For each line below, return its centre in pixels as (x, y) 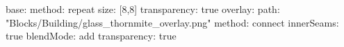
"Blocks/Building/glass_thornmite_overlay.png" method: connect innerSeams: (172, 22)
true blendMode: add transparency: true (91, 36)
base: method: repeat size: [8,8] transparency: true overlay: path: (143, 9)
